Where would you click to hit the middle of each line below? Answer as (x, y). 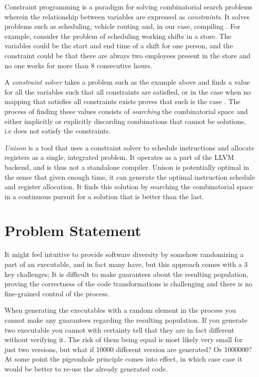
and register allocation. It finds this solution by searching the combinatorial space (129, 187)
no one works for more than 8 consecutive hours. (79, 65)
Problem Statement (73, 230)
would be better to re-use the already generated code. (86, 368)
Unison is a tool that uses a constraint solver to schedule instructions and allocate (129, 147)
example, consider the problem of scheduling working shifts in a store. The (118, 36)
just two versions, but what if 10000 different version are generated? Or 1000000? (128, 349)
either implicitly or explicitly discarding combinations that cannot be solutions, (125, 121)
